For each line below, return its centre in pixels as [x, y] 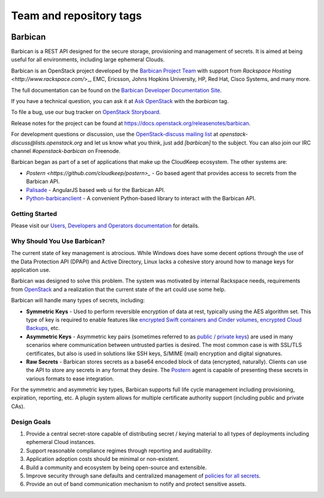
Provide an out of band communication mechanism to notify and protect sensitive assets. [136, 484]
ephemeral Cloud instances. [61, 442]
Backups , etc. [43, 328]
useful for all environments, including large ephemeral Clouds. [88, 59]
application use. [31, 269]
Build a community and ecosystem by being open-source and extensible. [116, 467]
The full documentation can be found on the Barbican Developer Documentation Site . [116, 90]
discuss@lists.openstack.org [47, 142]
